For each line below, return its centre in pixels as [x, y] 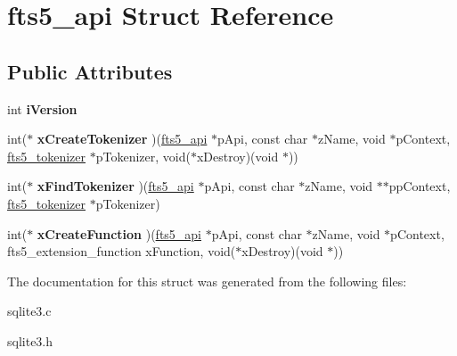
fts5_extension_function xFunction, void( [122, 251]
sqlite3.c [29, 311]
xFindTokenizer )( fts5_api [115, 186]
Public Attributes [90, 71]
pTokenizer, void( [143, 156]
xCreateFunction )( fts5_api [119, 233]
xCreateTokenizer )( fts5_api [122, 139]
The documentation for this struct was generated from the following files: [207, 281]
